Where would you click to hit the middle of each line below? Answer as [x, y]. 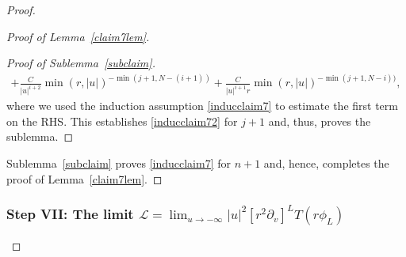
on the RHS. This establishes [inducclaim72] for [122, 121]
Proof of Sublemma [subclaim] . [81, 63]
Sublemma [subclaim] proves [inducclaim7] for [119, 163]
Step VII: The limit [70, 214]
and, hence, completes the [326, 163]
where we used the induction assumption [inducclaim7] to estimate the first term [202, 106]
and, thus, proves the [320, 121]
